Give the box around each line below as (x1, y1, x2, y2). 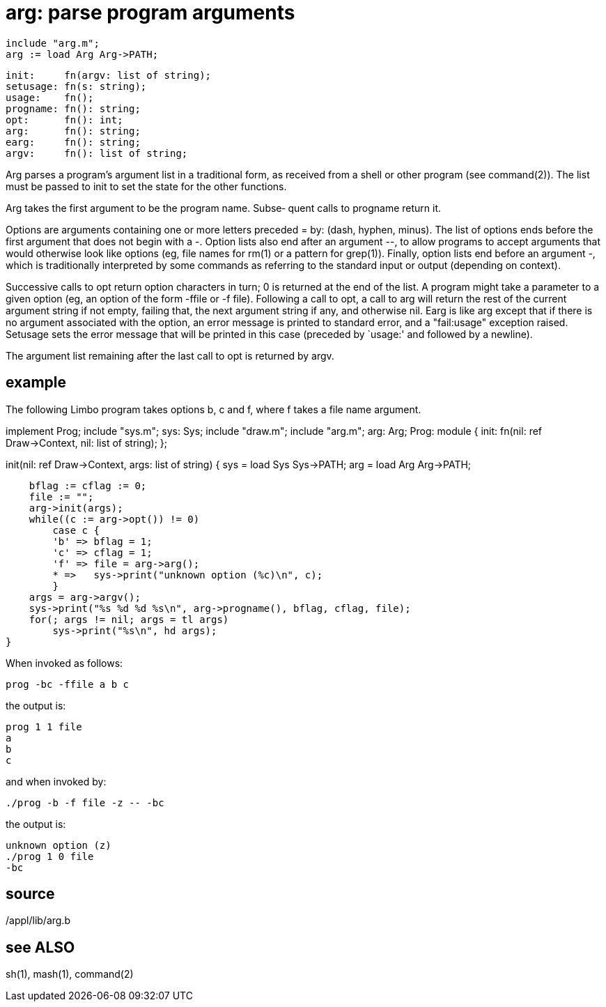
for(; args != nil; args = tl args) (29, 613, 229, 625)
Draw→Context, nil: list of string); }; (6, 436, 168, 449)
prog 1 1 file (6, 721, 82, 732)
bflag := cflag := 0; (29, 479, 147, 491)
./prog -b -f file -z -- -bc (6, 797, 164, 808)
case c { (52, 524, 100, 536)
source (6, 885, 55, 903)
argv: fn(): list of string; (6, 147, 188, 159)
